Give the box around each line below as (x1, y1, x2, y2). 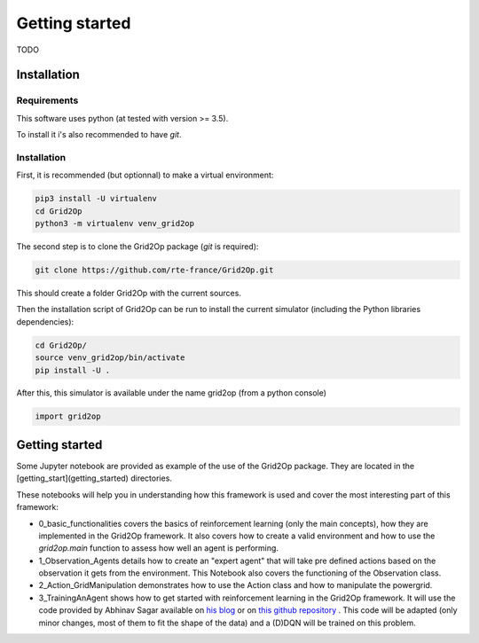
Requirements (16, 94, 79, 106)
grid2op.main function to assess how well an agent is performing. (38, 543, 279, 553)
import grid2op (35, 412, 101, 421)
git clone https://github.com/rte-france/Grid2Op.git (35, 264, 274, 275)
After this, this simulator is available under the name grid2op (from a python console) (16, 388, 327, 398)
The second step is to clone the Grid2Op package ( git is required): (16, 240, 259, 252)
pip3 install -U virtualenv (35, 193, 157, 204)
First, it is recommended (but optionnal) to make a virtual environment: (16, 169, 274, 181)
